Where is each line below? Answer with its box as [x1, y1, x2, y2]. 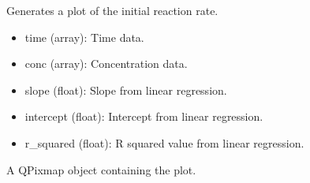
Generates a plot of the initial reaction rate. [6, 2, 218, 18]
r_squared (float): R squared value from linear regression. [24, 134, 304, 151]
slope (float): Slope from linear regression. [24, 81, 227, 98]
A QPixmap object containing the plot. [6, 161, 196, 177]
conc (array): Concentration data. [24, 55, 188, 72]
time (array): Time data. [24, 28, 144, 45]
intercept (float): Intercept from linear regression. [24, 108, 263, 125]
